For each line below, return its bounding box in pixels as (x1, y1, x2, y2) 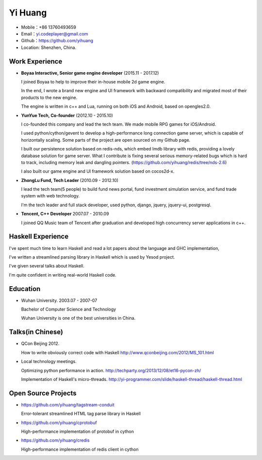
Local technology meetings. (21, 359, 77, 364)
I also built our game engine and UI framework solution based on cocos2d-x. (21, 168, 175, 174)
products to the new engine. (21, 95, 78, 100)
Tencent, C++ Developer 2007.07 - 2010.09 (21, 211, 109, 217)
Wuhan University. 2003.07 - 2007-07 (21, 297, 98, 303)
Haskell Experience (9, 232, 69, 241)
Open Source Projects (9, 389, 77, 397)
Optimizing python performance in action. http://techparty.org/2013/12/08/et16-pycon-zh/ (21, 367, 201, 373)
